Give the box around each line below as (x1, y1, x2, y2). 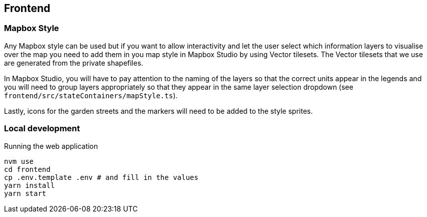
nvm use (4, 157, 34, 165)
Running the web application (4, 141, 98, 150)
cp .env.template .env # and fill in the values (4, 173, 198, 181)
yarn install (4, 181, 55, 189)
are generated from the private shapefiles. (4, 58, 143, 67)
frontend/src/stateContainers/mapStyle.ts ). (4, 91, 178, 100)
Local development (4, 123, 80, 134)
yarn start (4, 189, 47, 197)
